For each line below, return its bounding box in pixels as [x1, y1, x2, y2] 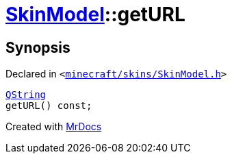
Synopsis [5, 38, 70, 56]
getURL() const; [5, 100, 92, 112]
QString [5, 89, 47, 101]
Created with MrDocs [5, 121, 102, 133]
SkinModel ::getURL [5, 3, 185, 26]
